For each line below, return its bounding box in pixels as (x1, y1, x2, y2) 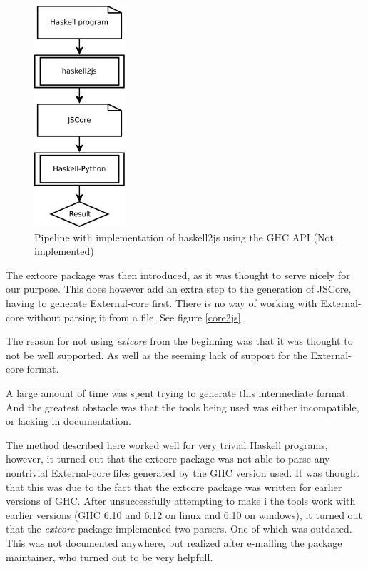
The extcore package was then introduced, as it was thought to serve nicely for (6, 267, 350, 282)
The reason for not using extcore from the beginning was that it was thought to (6, 333, 353, 348)
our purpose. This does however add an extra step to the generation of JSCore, (6, 281, 352, 296)
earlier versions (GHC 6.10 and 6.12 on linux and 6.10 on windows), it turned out (6, 507, 362, 522)
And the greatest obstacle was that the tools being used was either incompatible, (6, 399, 359, 414)
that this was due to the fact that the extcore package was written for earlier (6, 479, 342, 494)
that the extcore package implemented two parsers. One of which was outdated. (6, 521, 352, 536)
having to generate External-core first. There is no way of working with (6, 296, 317, 311)
